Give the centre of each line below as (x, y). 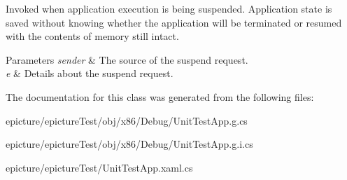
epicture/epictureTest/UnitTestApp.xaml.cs (99, 167)
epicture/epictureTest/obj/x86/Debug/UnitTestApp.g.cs (127, 120)
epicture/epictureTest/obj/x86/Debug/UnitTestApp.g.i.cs (129, 144)
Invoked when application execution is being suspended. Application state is (169, 8)
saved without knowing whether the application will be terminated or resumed (174, 22)
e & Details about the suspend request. (90, 73)
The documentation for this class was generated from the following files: (160, 96)
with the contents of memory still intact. (92, 36)
